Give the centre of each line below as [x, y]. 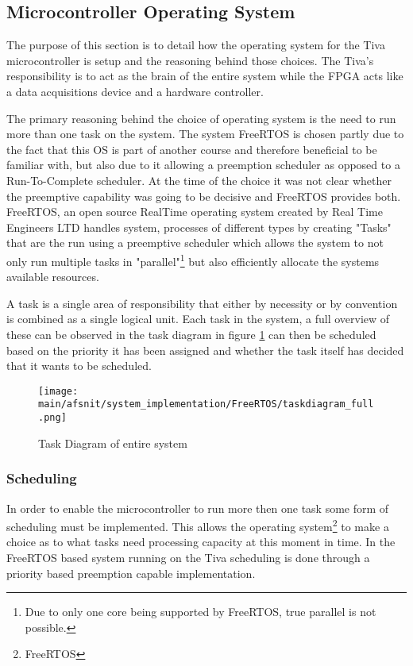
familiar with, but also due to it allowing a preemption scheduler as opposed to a [203, 165]
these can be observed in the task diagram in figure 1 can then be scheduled [191, 334]
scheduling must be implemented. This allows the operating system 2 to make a [198, 525]
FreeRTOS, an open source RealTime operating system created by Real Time [195, 212]
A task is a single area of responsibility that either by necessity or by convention [202, 303]
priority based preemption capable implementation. [131, 573]
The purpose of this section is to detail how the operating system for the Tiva [196, 45]
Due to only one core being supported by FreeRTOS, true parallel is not [201, 612]
